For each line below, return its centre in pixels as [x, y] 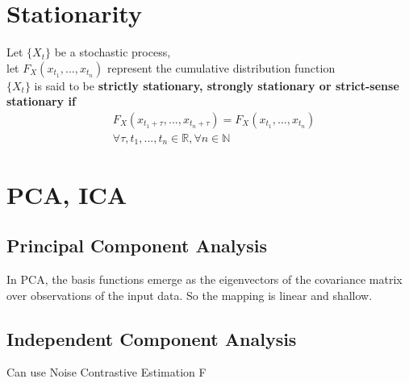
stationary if [41, 101]
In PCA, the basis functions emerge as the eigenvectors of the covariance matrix [204, 279]
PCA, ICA [67, 194]
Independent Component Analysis [152, 338]
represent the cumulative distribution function [221, 67]
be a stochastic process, [113, 52]
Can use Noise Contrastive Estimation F [106, 372]
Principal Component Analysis [137, 246]
